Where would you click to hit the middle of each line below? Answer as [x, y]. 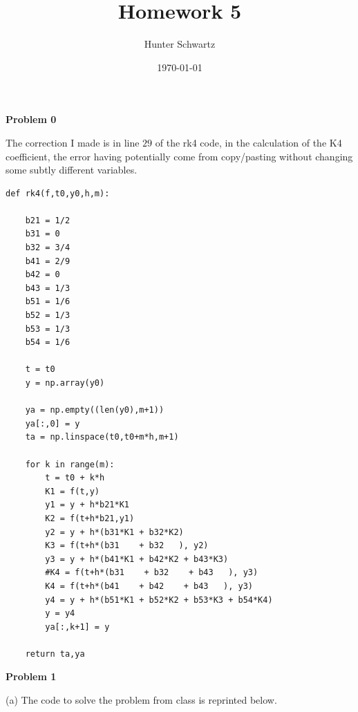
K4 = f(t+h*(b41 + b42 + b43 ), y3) [149, 586]
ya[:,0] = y [53, 423]
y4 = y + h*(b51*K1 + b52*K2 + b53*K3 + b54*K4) [159, 600]
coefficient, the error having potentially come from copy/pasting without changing [179, 156]
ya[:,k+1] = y [77, 627]
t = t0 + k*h [75, 478]
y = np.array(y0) [65, 383]
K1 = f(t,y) [73, 491]
